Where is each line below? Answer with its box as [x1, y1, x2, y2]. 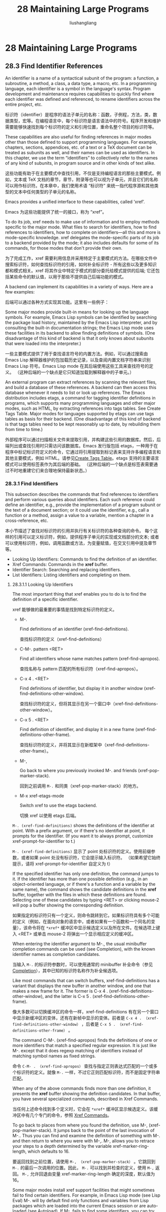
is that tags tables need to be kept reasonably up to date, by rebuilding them [5, 421, 161, 427]
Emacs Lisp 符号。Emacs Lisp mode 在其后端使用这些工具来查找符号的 [5, 363, 149, 369]
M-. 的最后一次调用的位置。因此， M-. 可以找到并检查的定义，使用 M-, [12, 1165, 154, 1171]
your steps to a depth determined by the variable [12, 1143, 112, 1149]
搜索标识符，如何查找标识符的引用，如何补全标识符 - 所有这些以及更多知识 [5, 261, 157, 267]
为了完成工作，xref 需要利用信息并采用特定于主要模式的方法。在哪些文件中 [5, 255, 157, 261]
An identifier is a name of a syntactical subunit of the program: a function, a [5, 75, 159, 81]
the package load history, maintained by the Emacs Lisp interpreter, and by [5, 319, 158, 325]
